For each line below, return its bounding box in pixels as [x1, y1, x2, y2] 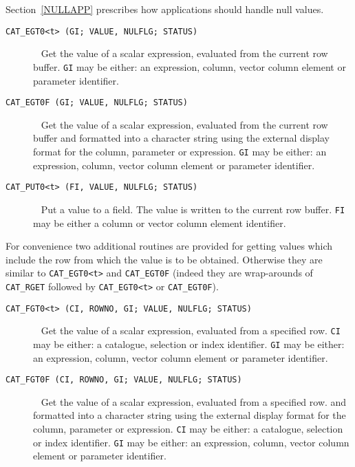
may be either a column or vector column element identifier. [33, 215, 286, 230]
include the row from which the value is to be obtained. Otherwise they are [6, 252, 323, 266]
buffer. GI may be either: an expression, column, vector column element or [33, 59, 346, 74]
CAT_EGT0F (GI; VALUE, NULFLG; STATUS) [6, 98, 188, 108]
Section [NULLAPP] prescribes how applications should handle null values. [6, 2, 324, 16]
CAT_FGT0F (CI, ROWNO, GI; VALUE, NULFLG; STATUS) [6, 375, 242, 385]
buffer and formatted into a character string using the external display [33, 131, 330, 145]
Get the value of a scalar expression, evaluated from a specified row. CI [41, 323, 341, 338]
